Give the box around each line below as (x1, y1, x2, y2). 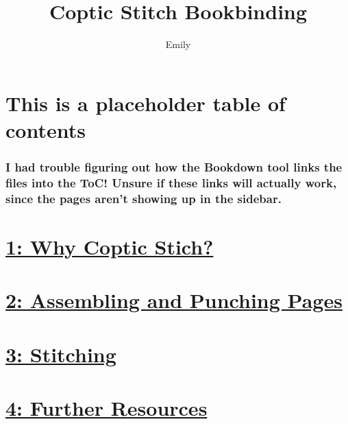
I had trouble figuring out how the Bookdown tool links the (5, 158, 343, 176)
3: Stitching (5, 340, 116, 368)
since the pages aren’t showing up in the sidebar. (5, 189, 282, 207)
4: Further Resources (5, 394, 208, 422)
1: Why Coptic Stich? (5, 232, 214, 260)
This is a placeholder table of (5, 89, 286, 117)
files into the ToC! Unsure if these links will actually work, (5, 174, 337, 191)
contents (5, 115, 86, 143)
